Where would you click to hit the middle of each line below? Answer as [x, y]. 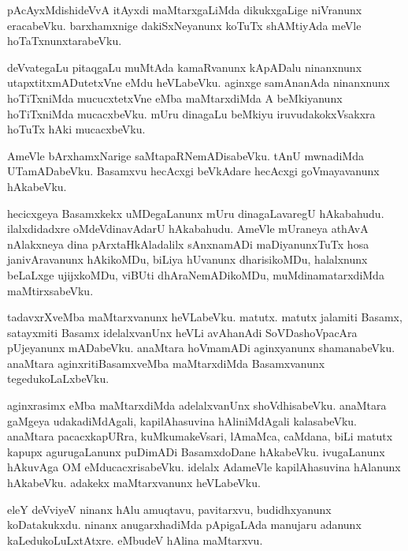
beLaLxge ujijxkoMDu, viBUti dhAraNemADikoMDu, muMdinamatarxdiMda [196, 274]
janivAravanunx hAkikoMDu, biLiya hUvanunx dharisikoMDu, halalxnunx [187, 259]
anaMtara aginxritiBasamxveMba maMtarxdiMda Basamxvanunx [166, 363]
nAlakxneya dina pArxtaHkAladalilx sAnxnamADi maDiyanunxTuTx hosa [188, 244]
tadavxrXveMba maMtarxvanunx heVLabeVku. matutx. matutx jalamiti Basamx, [205, 317]
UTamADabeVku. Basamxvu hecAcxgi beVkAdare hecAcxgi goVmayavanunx [193, 171]
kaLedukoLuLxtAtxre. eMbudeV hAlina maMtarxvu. [135, 540]
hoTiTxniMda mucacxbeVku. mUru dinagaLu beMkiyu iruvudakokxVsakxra [191, 113]
